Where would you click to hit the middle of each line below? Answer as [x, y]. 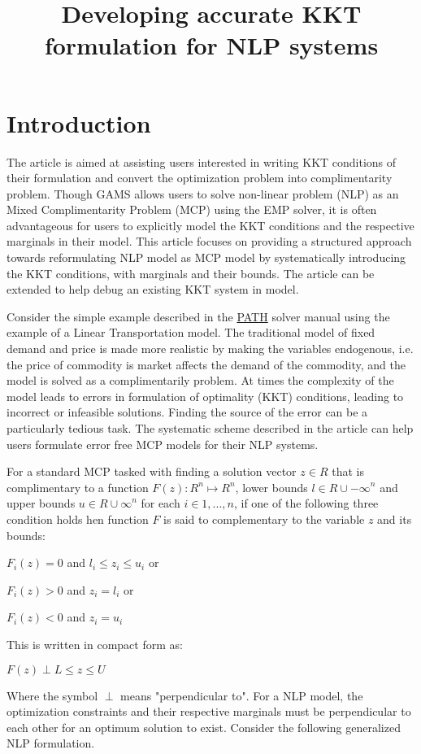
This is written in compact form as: [95, 644]
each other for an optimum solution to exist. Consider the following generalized [204, 727]
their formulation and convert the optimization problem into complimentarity [200, 178]
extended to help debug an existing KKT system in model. [153, 289]
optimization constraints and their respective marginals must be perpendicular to [209, 711]
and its [395, 519]
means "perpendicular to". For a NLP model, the [242, 695]
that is [348, 471]
